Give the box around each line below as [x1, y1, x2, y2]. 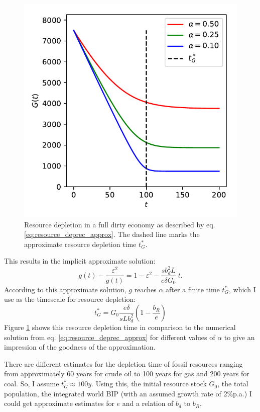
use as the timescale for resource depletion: [4, 294, 136, 304]
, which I [229, 284, 256, 294]
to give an [224, 332, 255, 342]
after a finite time [166, 284, 220, 294]
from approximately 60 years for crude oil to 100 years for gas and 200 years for [4, 368, 249, 379]
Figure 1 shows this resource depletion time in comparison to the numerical [4, 322, 236, 333]
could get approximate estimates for [4, 398, 114, 408]
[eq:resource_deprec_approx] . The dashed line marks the [24, 229, 200, 239]
